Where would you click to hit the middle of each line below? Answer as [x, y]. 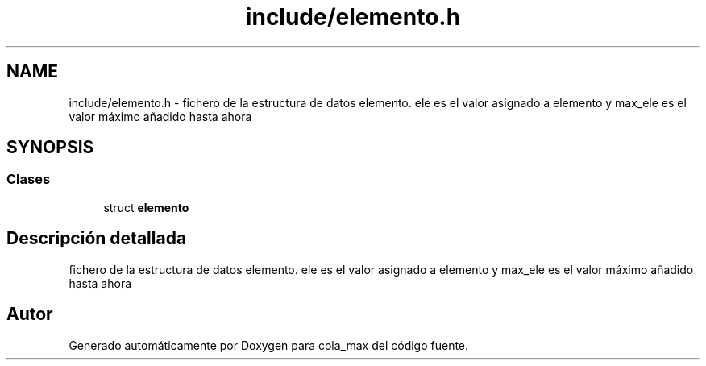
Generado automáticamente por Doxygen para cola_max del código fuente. [269, 345]
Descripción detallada [97, 239]
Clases [29, 179]
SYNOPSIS [50, 148]
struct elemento [146, 207]
